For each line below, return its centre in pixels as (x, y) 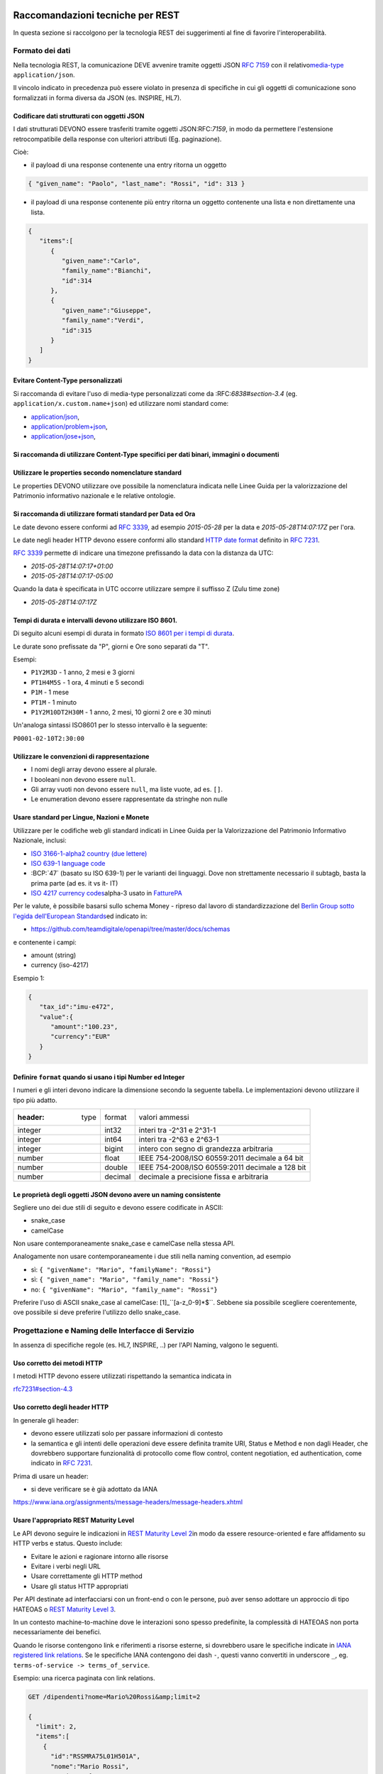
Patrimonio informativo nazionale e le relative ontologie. (94, 496)
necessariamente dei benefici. (57, 1632)
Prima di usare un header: (51, 1476)
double (116, 1167)
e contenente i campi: (45, 942)
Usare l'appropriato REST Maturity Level (74, 1520)
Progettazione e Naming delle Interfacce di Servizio (104, 1330)
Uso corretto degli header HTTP (61, 1407)
